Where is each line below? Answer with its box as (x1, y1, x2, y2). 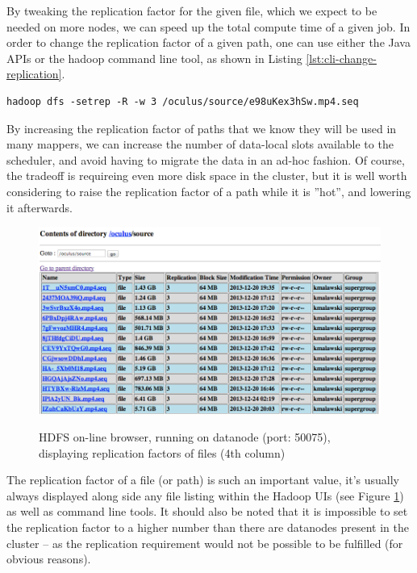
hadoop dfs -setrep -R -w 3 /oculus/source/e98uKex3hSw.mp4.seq (6, 95, 359, 107)
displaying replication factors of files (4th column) (39, 444, 286, 461)
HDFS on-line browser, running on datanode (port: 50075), (39, 428, 331, 445)
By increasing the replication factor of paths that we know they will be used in (6, 119, 397, 136)
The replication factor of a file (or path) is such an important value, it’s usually (6, 471, 399, 488)
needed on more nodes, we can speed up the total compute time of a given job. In (6, 18, 411, 35)
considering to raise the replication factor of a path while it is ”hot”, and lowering (6, 182, 411, 199)
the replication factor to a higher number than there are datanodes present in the (6, 518, 409, 535)
